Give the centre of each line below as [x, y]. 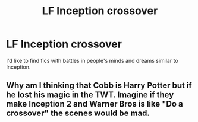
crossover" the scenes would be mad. [78, 113]
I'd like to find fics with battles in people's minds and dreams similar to [92, 60]
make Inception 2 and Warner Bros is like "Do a [95, 104]
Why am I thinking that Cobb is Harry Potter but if [99, 86]
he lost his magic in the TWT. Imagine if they [90, 95]
